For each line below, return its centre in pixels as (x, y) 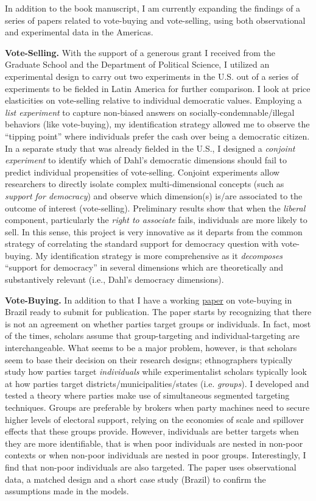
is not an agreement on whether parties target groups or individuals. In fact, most (158, 323)
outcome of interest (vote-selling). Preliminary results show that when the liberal (155, 208)
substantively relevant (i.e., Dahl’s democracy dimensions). (114, 279)
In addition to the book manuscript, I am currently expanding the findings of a (153, 8)
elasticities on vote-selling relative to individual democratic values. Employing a (153, 100)
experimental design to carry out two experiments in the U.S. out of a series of (152, 76)
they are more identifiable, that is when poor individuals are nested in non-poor (154, 443)
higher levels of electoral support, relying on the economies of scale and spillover (154, 419)
